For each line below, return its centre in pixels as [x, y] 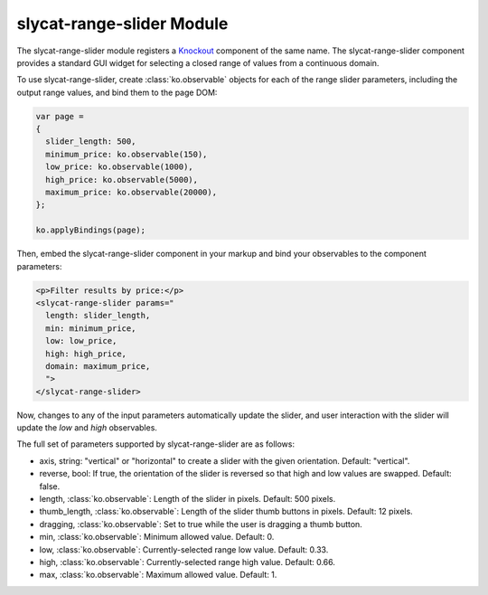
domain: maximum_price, [98, 366]
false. [50, 486]
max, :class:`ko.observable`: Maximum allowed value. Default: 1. [158, 575]
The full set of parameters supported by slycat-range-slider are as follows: [156, 444]
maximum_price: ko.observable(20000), [131, 193]
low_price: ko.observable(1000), [119, 167]
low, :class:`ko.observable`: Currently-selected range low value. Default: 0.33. [184, 549]
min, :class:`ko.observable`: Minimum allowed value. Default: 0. [157, 537]
